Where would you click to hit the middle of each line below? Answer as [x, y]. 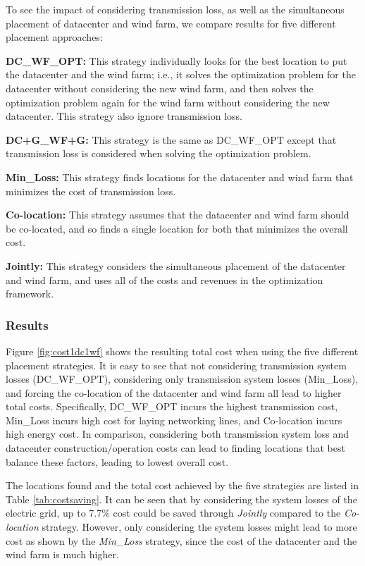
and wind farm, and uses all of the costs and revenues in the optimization [165, 279]
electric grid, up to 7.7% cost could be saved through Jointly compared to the [173, 513]
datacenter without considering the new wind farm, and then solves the [160, 88]
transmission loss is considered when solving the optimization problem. [159, 153]
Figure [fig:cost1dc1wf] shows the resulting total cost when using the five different [182, 351]
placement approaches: [54, 37]
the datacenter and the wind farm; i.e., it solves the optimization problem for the [181, 74]
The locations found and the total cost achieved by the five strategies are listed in [182, 485]
